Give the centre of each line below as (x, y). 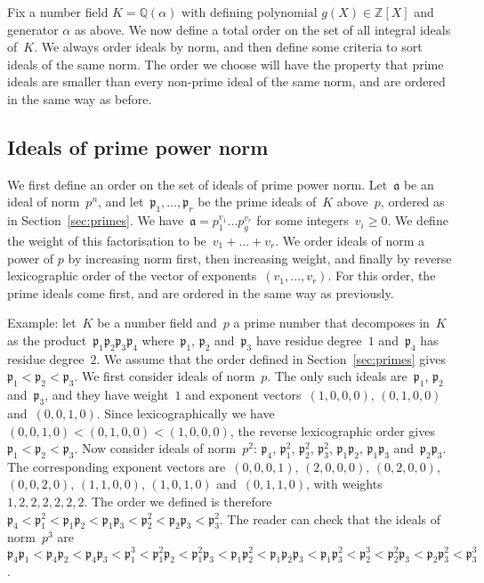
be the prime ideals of (257, 202)
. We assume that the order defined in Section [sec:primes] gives (271, 358)
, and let (121, 202)
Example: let (42, 323)
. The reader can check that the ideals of (330, 518)
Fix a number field (58, 12)
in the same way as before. (80, 98)
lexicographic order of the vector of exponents (132, 275)
